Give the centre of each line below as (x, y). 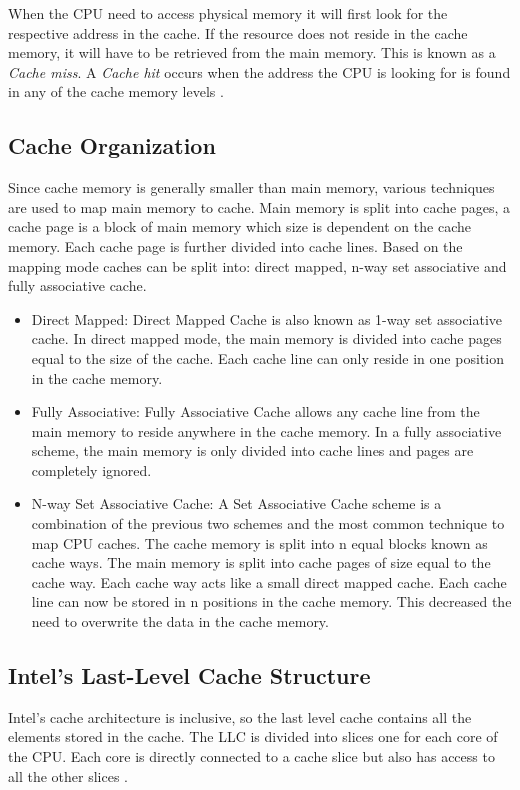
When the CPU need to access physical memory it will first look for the (228, 13)
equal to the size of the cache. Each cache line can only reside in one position (267, 357)
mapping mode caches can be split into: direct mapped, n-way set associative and (257, 265)
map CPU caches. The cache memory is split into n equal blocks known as (259, 542)
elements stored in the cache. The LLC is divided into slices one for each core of (253, 736)
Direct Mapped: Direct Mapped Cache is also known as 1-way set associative (267, 318)
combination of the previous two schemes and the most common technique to (268, 523)
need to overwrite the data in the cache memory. (180, 621)
